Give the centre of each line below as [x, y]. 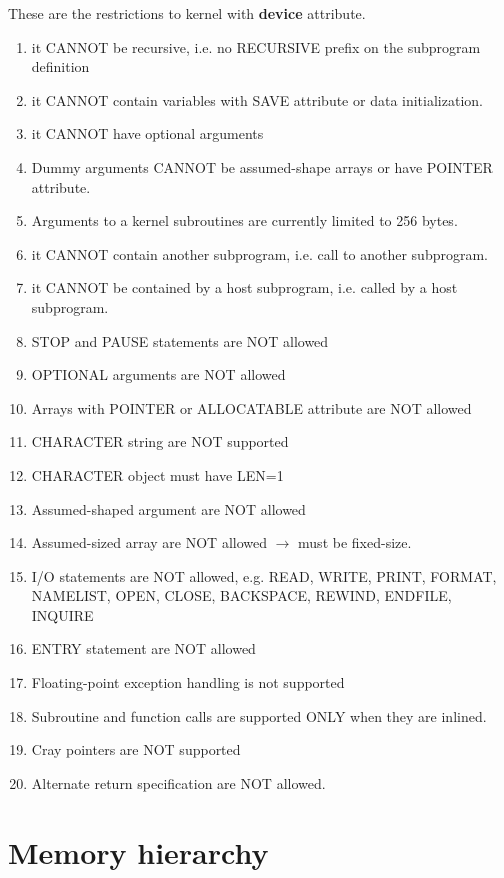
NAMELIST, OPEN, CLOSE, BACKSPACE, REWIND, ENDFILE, [241, 595]
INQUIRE [62, 614]
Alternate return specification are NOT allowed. [178, 782]
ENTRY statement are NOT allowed [143, 648]
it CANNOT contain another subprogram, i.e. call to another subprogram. [259, 253]
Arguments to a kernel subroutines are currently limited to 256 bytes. [244, 220]
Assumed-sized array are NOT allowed [149, 542]
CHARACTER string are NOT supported [160, 441]
